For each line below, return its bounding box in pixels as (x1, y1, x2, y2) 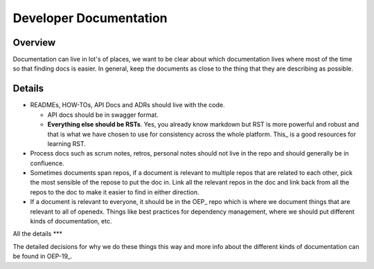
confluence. (30, 159, 65, 167)
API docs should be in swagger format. (47, 111, 159, 119)
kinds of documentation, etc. (30, 217, 112, 225)
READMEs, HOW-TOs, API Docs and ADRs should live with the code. (30, 101, 225, 109)
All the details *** (12, 230, 62, 238)
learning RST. (47, 139, 87, 148)
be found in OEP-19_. (12, 252, 73, 261)
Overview (12, 37, 56, 48)
